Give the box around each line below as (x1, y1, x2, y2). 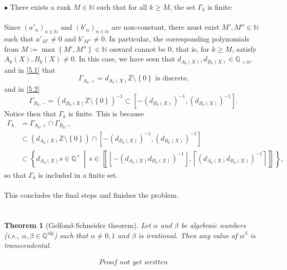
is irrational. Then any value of (138, 230, 238, 240)
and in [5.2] (4, 83, 40, 94)
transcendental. (4, 240, 51, 251)
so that (4, 169, 26, 180)
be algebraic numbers (181, 219, 246, 230)
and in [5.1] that (4, 64, 55, 75)
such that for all (97, 2, 147, 12)
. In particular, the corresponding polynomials (104, 33, 250, 44)
